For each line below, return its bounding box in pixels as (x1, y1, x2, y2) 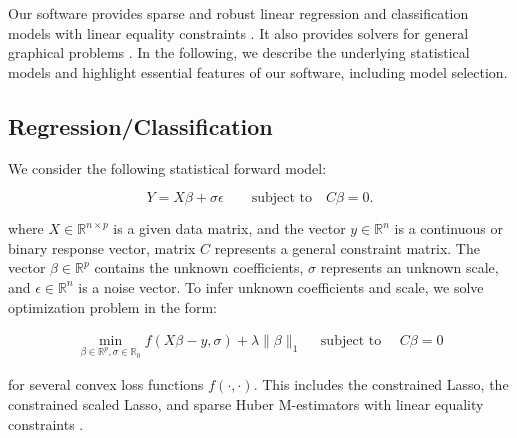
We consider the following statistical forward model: (8, 157, 327, 178)
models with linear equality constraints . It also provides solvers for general (8, 22, 469, 43)
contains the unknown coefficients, (94, 257, 304, 278)
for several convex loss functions (8, 374, 204, 395)
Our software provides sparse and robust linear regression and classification (8, 3, 469, 23)
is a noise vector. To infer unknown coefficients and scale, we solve (78, 276, 484, 297)
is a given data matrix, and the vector (113, 218, 346, 239)
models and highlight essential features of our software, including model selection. (8, 61, 508, 82)
